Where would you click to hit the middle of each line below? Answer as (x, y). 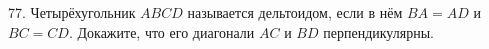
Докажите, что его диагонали (166, 31)
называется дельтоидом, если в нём (295, 12)
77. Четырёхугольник (72, 12)
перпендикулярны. (378, 31)
